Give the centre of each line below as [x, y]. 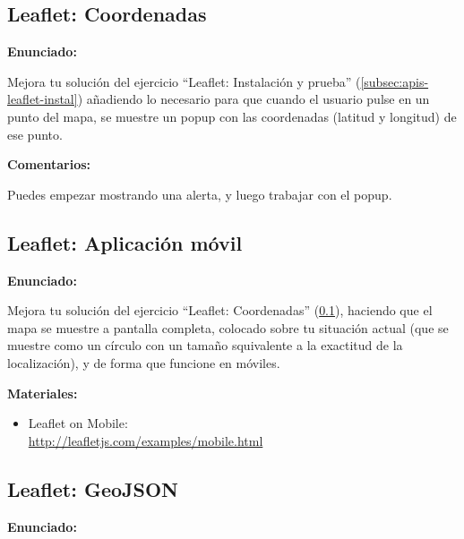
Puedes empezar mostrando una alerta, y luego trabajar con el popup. [200, 194]
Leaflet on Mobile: [78, 423]
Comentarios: [49, 164]
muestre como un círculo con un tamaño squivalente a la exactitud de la [205, 345]
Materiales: [43, 393]
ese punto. [35, 134]
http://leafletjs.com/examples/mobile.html [146, 440]
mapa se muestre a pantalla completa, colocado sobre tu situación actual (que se [228, 327]
